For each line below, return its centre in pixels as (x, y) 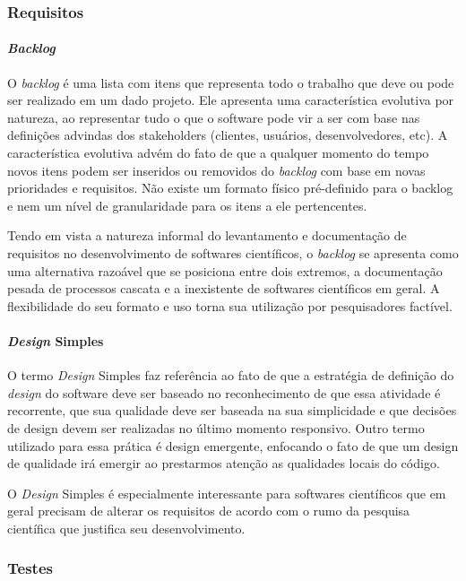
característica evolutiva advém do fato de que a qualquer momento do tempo (218, 153)
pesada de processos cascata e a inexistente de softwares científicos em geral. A (224, 288)
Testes (30, 568)
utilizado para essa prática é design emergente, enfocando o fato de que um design (233, 445)
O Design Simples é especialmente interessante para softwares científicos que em (227, 493)
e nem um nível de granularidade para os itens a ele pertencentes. (187, 205)
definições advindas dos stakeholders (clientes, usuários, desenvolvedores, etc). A (228, 135)
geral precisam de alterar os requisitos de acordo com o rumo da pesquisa (209, 511)
